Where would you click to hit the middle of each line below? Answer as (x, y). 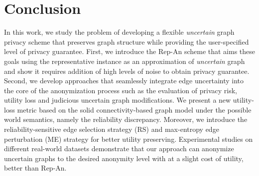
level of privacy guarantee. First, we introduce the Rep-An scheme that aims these (130, 51)
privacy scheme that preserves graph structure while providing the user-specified (127, 41)
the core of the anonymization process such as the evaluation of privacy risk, (121, 90)
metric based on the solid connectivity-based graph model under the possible (134, 109)
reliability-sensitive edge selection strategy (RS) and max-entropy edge (112, 129)
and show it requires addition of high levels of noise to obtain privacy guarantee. (127, 71)
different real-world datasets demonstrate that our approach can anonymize (119, 148)
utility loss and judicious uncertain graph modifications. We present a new (118, 100)
